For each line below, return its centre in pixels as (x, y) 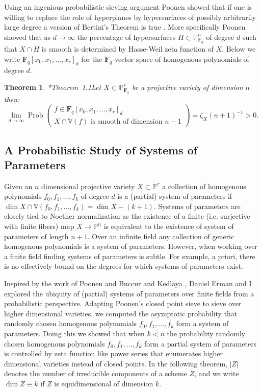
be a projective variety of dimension (187, 87)
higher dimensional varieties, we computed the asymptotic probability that (121, 313)
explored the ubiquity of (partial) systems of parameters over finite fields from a (129, 293)
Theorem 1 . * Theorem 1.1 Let (53, 87)
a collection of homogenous (204, 186)
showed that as (28, 37)
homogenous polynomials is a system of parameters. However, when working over (131, 246)
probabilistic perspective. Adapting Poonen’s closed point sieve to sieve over (123, 303)
